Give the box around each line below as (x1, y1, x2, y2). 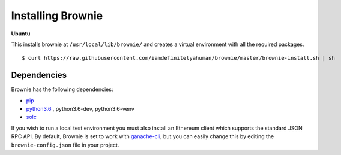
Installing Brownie (11, 9, 103, 22)
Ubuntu (11, 30, 31, 37)
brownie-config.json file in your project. (11, 141, 119, 148)
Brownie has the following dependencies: (11, 86, 113, 93)
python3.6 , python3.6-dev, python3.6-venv (26, 105, 134, 113)
